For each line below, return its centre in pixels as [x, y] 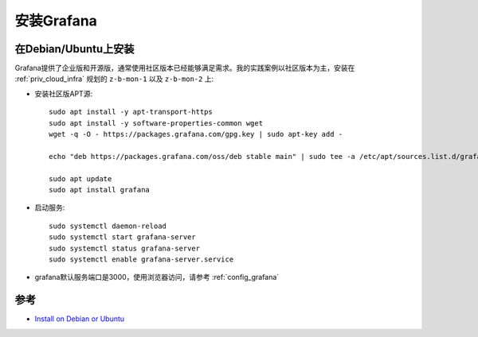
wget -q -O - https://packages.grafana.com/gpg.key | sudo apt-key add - [196, 134]
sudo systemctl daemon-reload [108, 226]
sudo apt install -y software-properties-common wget [156, 123]
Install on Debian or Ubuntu [80, 319]
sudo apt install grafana [100, 190]
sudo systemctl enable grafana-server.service [141, 259]
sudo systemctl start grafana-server [123, 237]
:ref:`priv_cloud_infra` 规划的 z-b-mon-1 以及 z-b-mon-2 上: [114, 79]
